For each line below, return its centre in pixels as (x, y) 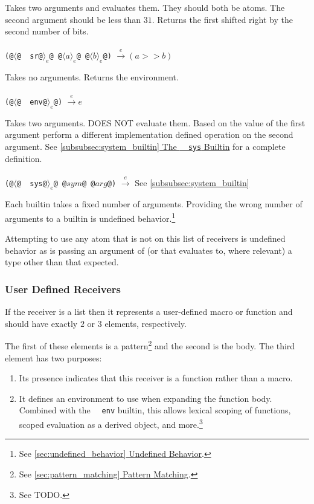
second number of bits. (47, 31)
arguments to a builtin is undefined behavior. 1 (90, 217)
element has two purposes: (53, 357)
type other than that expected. (62, 262)
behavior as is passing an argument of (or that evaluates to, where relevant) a (149, 250)
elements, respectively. (146, 323)
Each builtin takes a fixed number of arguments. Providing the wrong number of (154, 204)
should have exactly (41, 323)
